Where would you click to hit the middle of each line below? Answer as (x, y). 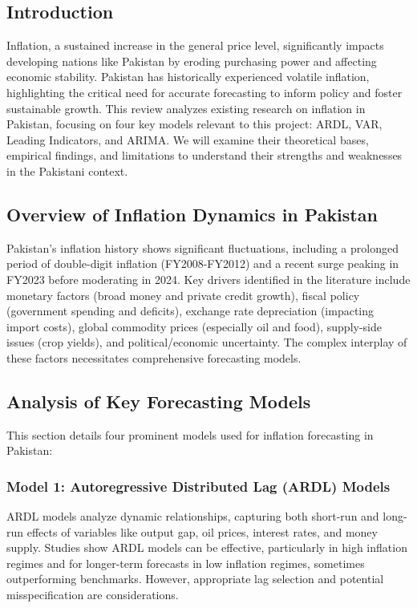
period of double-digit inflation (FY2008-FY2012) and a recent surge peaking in (203, 263)
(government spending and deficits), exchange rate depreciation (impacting (190, 311)
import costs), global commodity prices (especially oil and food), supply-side (194, 326)
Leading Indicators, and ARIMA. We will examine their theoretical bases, (188, 139)
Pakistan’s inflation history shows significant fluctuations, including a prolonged (202, 247)
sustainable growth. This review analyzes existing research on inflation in (186, 108)
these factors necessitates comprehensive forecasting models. (154, 357)
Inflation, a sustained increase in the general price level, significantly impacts (195, 45)
